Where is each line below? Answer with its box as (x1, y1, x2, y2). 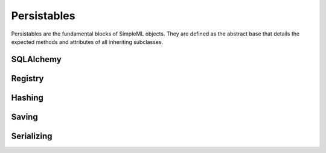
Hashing (11, 92, 43, 102)
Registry (11, 73, 44, 84)
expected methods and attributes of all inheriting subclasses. (11, 38, 163, 45)
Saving (11, 111, 39, 122)
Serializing (11, 131, 53, 141)
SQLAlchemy (11, 54, 62, 64)
